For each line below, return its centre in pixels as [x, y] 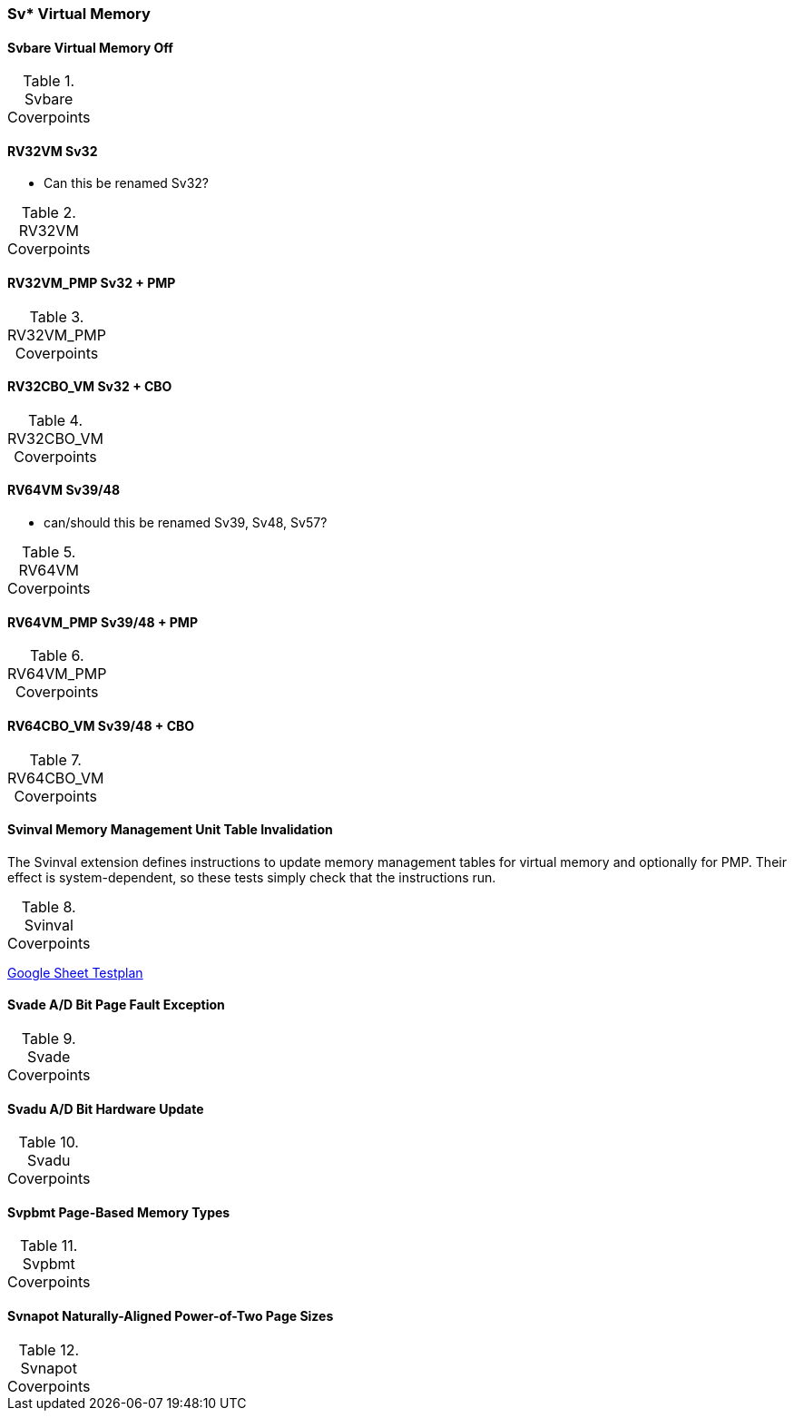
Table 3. [57, 316]
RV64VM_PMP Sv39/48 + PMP [103, 622]
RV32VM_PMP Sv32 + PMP [92, 283]
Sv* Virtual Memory [79, 14]
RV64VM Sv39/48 [64, 490]
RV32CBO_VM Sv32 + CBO [90, 387]
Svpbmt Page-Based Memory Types [119, 1212]
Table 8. [49, 906]
